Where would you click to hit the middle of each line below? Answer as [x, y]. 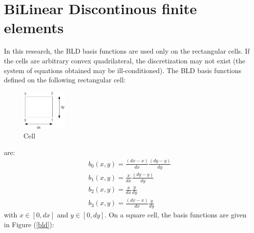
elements [34, 28]
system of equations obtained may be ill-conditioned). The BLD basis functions [123, 70]
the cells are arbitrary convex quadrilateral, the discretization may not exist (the [125, 60]
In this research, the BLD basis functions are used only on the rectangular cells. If [127, 51]
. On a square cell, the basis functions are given [176, 215]
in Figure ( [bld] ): [29, 224]
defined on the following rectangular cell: [65, 80]
